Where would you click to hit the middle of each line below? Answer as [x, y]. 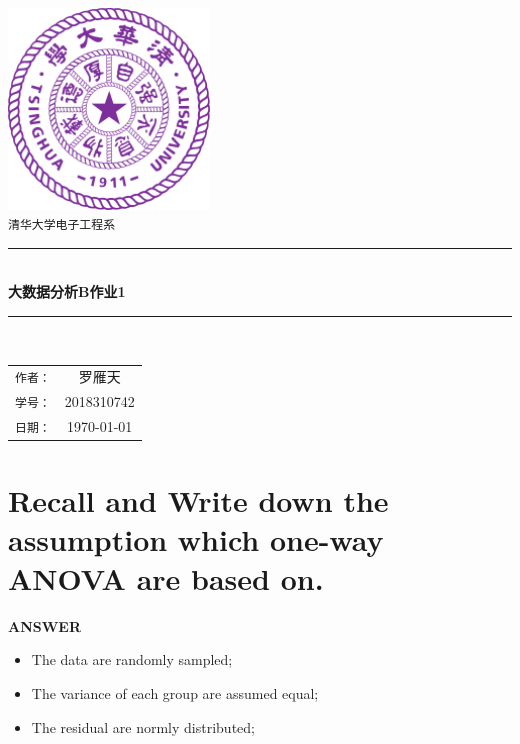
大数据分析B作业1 [67, 291]
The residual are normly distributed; [143, 726]
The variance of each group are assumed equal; [175, 693]
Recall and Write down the [198, 499]
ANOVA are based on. [166, 577]
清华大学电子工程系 [62, 225]
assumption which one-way [196, 538]
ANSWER [45, 625]
